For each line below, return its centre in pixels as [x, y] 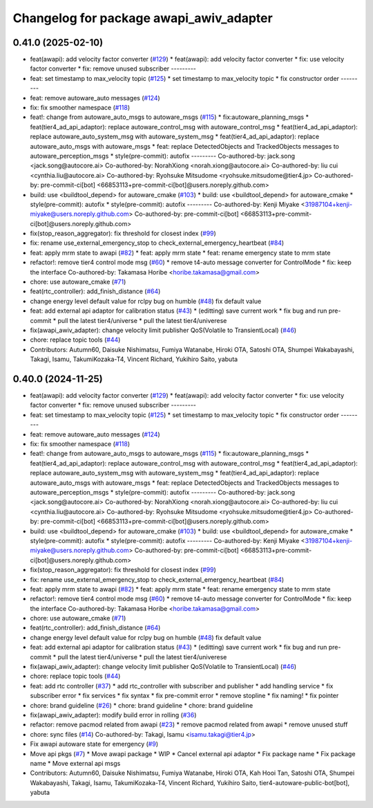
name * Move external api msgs [75, 763]
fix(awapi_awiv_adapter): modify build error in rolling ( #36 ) [113, 715]
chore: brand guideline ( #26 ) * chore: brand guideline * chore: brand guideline [142, 705]
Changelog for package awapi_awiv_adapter [143, 18]
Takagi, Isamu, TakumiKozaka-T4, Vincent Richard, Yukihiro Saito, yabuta [134, 359]
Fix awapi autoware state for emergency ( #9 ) [94, 744]
